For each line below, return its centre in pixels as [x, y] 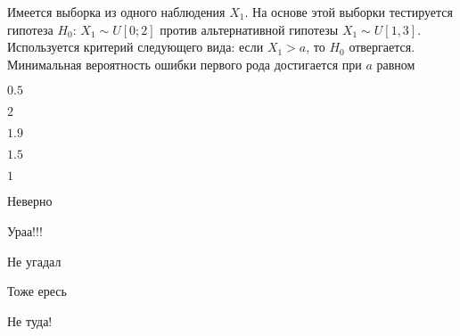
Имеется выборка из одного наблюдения [116, 12]
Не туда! [30, 320]
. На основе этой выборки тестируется [349, 12]
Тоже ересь [37, 291]
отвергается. [382, 47]
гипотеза [30, 29]
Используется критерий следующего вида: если [136, 47]
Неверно [30, 201]
